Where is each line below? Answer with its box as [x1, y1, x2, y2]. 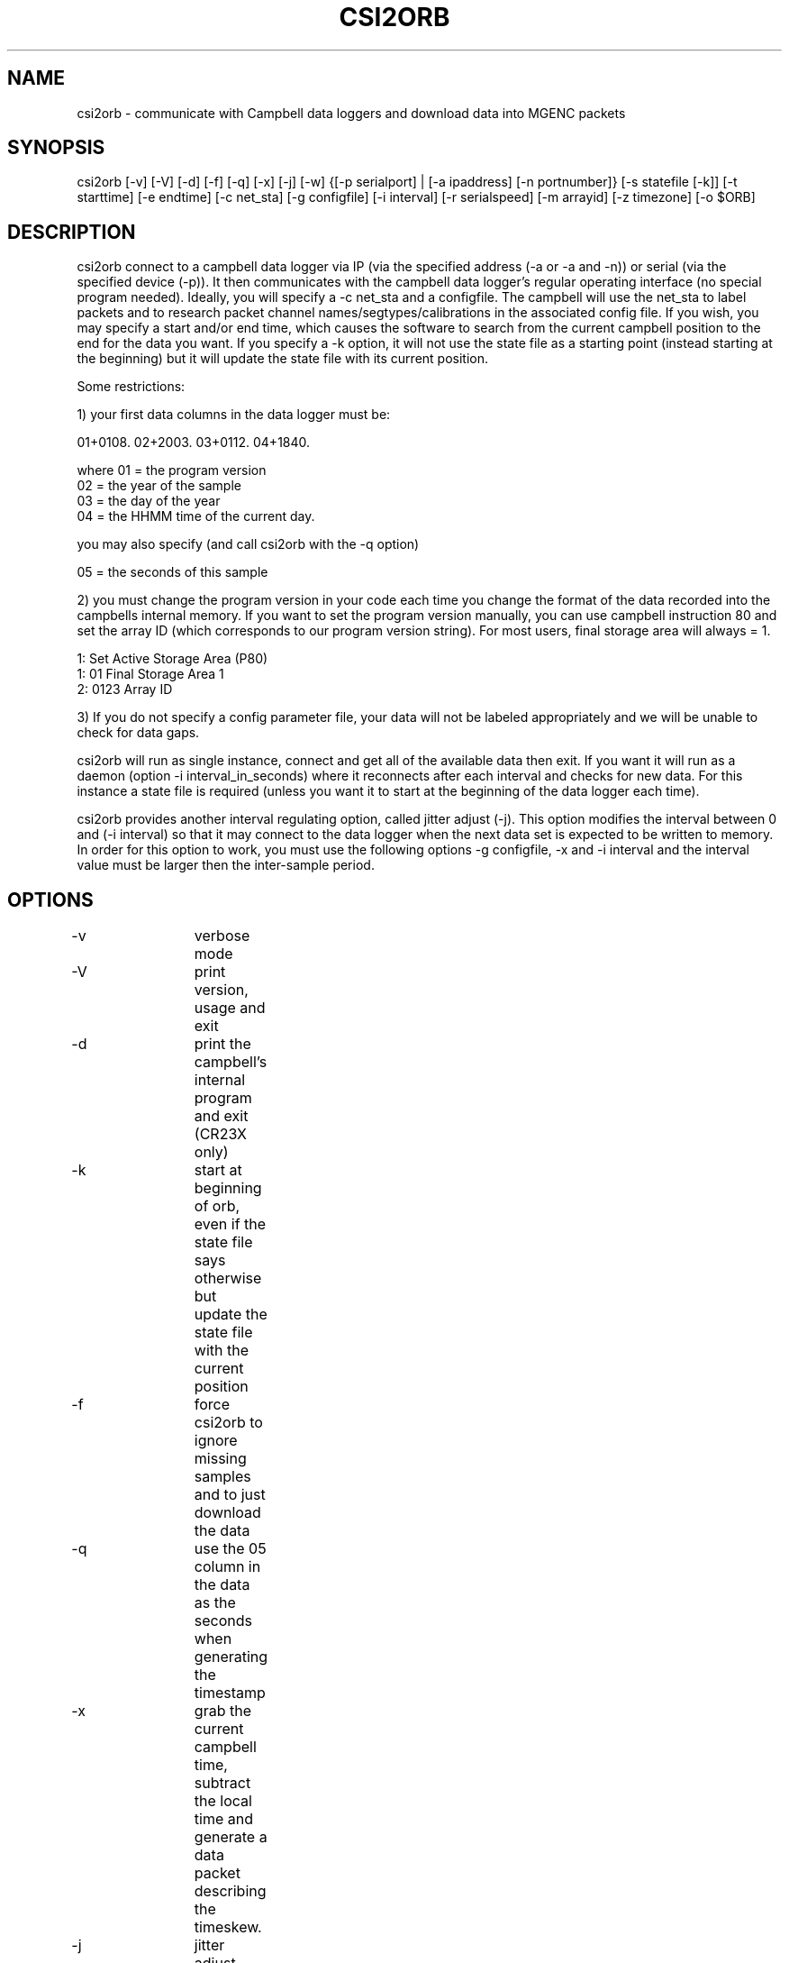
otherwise [194, 1269, 262, 1288]
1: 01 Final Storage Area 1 [77, 666, 224, 682]
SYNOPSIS [7, 136, 105, 160]
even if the [194, 1215, 267, 1234]
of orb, [194, 1197, 240, 1216]
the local [194, 1792, 252, 1811]
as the [194, 1593, 236, 1612]
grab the [194, 1702, 251, 1721]
